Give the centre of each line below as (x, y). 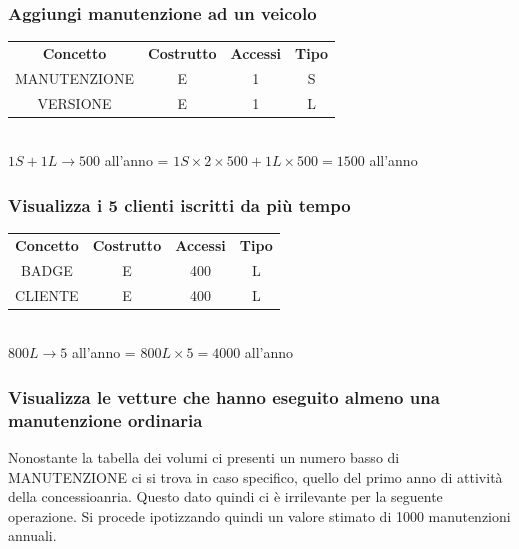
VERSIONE (74, 102)
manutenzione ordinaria (105, 419)
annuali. (32, 535)
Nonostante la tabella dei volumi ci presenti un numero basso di (204, 457)
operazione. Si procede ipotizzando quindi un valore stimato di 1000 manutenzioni (259, 515)
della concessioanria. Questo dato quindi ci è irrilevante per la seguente (225, 496)
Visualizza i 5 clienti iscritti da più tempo (179, 204)
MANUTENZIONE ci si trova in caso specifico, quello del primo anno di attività (255, 476)
